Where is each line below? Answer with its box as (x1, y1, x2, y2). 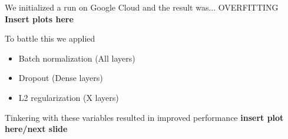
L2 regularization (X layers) (18, 91, 119, 103)
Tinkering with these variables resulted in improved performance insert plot (5, 111, 284, 123)
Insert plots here (5, 12, 74, 25)
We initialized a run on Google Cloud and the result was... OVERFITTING (5, 1, 279, 13)
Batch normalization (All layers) (18, 52, 135, 64)
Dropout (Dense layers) (18, 72, 103, 84)
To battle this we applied (5, 32, 95, 45)
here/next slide (5, 123, 68, 135)
